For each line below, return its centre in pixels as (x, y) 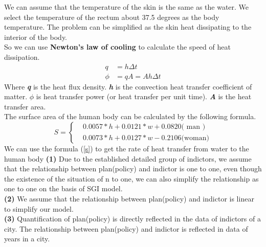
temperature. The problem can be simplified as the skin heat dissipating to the (128, 27)
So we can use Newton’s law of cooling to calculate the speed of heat (117, 47)
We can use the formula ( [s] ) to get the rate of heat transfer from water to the (127, 148)
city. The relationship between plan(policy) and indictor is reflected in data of (126, 228)
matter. (16, 96)
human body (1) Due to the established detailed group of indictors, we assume (128, 158)
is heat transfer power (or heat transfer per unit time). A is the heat (144, 96)
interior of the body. (36, 37)
